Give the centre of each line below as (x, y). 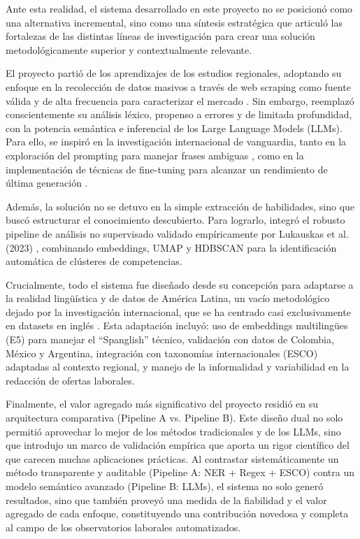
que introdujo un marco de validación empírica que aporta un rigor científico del (178, 445)
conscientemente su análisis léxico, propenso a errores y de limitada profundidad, (179, 114)
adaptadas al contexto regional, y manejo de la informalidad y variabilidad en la (178, 367)
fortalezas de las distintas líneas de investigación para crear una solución (160, 36)
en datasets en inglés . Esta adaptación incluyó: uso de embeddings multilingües (177, 325)
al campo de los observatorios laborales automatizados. (123, 527)
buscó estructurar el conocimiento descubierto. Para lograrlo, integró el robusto (175, 220)
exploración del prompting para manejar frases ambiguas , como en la (155, 155)
